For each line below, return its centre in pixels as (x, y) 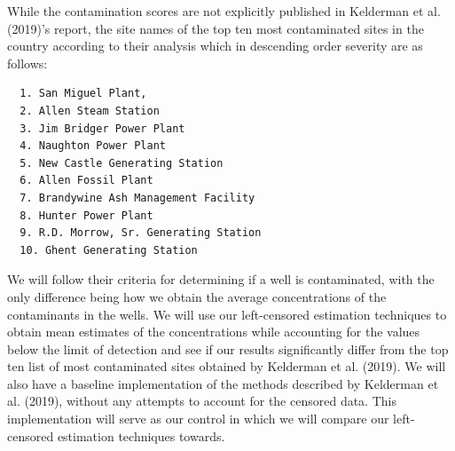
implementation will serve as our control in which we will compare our (198, 419)
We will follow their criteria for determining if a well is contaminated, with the (221, 279)
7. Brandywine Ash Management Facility (137, 198)
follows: (27, 63)
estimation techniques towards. (141, 435)
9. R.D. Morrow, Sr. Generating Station (141, 233)
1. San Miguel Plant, (83, 94)
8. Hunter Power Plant (86, 215)
